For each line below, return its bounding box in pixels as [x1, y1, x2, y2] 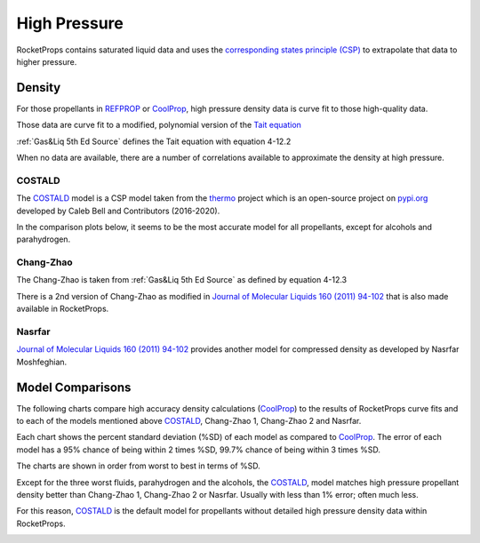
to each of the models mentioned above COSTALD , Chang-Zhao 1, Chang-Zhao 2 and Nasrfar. [16, 416, 362, 427]
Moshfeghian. [16, 356, 68, 367]
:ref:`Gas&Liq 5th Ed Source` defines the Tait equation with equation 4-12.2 [16, 136, 292, 147]
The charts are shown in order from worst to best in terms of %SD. [16, 460, 261, 471]
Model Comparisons [16, 379, 132, 395]
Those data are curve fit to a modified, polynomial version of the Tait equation [16, 120, 302, 131]
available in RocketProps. [16, 303, 109, 315]
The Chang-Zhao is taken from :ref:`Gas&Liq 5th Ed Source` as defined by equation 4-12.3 [16, 275, 347, 285]
